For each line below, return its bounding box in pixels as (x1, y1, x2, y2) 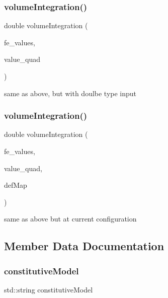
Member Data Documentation (4, 238, 164, 254)
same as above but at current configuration (4, 213, 137, 224)
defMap (4, 180, 27, 190)
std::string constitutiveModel (4, 284, 93, 294)
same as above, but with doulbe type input (4, 88, 137, 98)
